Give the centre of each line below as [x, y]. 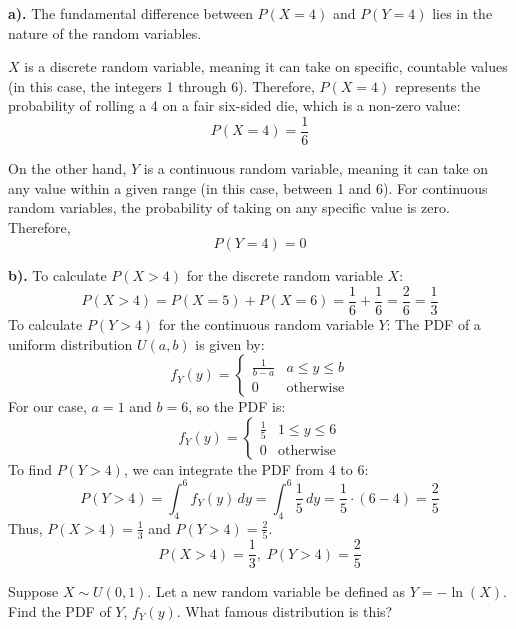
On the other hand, [67, 168]
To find [30, 468]
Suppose [33, 591]
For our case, [47, 406]
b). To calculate [57, 275]
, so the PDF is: [237, 406]
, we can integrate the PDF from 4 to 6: [246, 468]
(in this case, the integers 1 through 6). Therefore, [161, 85]
